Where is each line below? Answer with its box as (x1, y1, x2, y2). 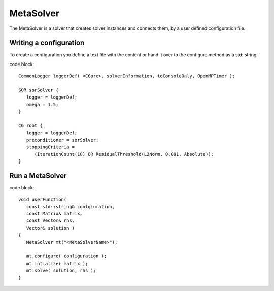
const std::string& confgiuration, (26, 204, 115, 209)
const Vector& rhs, (26, 218, 75, 223)
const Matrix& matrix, (26, 211, 83, 216)
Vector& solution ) (26, 225, 75, 231)
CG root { (18, 122, 43, 128)
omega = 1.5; (26, 102, 59, 107)
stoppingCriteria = (26, 144, 75, 150)
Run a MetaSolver (9, 171, 67, 180)
